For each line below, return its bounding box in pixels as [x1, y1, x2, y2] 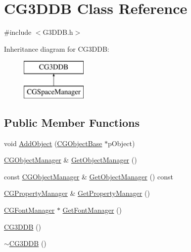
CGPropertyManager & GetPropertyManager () [4, 188, 150, 198]
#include [4, 27, 32, 37]
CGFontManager [4, 205, 55, 215]
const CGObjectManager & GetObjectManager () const [4, 171, 173, 181]
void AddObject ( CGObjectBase [4, 138, 102, 148]
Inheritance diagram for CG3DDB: [4, 43, 109, 54]
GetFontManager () [62, 205, 122, 215]
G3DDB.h [43, 27, 73, 37]
